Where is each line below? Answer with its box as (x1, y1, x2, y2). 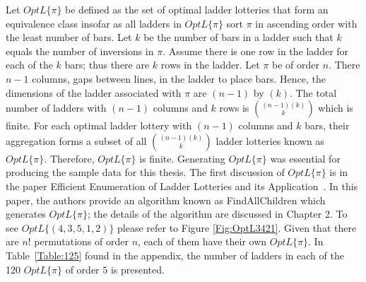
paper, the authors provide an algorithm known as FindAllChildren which (6, 192, 326, 207)
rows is (219, 100, 249, 115)
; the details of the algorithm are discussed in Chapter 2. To (87, 206, 348, 221)
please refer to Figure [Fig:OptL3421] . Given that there (117, 220, 357, 235)
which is (318, 100, 353, 115)
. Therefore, (44, 151, 95, 165)
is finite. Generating (139, 151, 225, 165)
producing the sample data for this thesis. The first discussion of (6, 165, 285, 180)
